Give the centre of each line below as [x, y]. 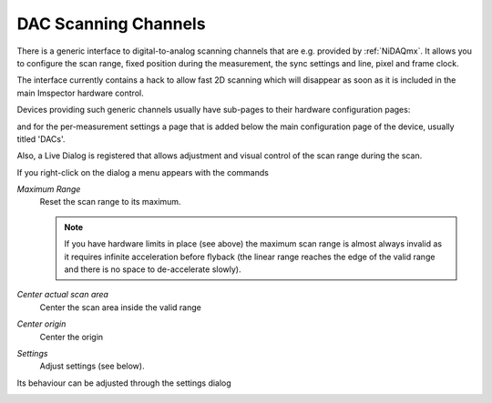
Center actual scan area [63, 295]
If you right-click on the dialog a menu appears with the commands [143, 172]
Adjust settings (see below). [92, 366]
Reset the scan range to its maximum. [110, 202]
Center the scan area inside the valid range [121, 307]
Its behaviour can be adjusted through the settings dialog [124, 383]
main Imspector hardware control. [81, 93]
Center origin [41, 324]
